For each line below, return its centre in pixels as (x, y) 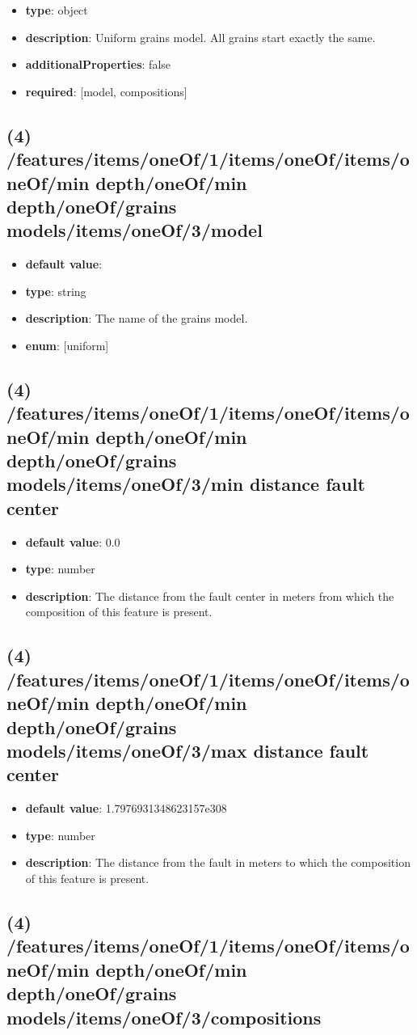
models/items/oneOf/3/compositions (164, 1017)
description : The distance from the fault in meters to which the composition (218, 862)
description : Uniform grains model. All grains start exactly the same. (200, 37)
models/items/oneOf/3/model (135, 230)
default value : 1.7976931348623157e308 (126, 808)
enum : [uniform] (67, 345)
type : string (56, 291)
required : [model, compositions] (106, 91)
